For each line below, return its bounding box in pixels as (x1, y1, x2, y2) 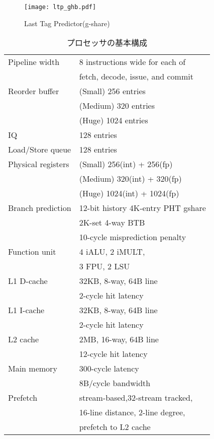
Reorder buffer (8, 85, 59, 97)
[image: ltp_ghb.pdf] (24, 4, 96, 11)
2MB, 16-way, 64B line (79, 333, 159, 345)
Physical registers (8, 158, 69, 170)
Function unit (8, 246, 56, 258)
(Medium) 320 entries (79, 100, 155, 112)
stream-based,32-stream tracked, (79, 392, 193, 404)
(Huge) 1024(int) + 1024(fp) (79, 187, 179, 199)
